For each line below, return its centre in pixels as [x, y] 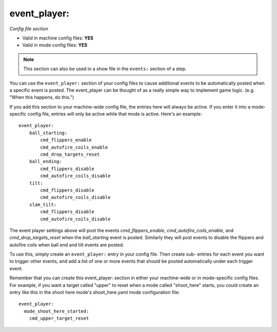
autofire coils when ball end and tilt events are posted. [67, 245]
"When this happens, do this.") [42, 97]
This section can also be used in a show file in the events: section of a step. [105, 69]
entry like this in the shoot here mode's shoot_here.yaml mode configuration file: [95, 293]
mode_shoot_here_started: [56, 311]
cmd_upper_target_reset [59, 318]
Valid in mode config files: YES [55, 45]
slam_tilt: [43, 204]
